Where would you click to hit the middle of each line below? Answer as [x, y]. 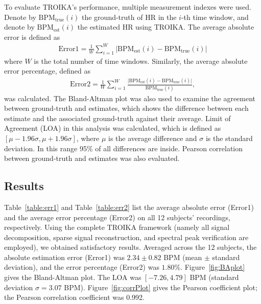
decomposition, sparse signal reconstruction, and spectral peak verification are [126, 237]
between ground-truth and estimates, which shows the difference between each [126, 108]
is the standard [229, 138]
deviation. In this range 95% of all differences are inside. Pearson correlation [124, 148]
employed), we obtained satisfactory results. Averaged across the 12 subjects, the [130, 247]
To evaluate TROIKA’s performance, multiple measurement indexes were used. [128, 7]
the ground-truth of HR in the [129, 17]
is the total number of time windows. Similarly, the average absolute [141, 61]
